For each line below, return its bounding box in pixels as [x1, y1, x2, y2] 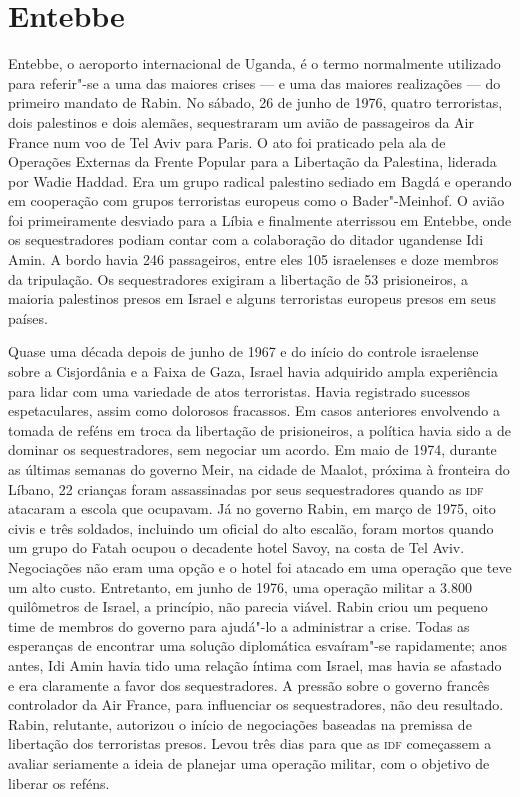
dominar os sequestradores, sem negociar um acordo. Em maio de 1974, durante [8, 439, 497, 460]
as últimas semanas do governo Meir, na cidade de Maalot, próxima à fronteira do [8, 459, 510, 479]
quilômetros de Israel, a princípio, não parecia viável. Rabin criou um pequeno [8, 596, 488, 617]
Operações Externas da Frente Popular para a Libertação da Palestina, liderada [8, 151, 497, 172]
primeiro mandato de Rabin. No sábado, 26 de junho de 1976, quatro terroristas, [8, 92, 503, 113]
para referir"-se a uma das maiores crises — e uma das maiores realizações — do [8, 72, 501, 93]
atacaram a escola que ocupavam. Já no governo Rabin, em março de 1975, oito [8, 498, 496, 519]
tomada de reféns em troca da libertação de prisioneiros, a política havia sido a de [8, 419, 511, 440]
